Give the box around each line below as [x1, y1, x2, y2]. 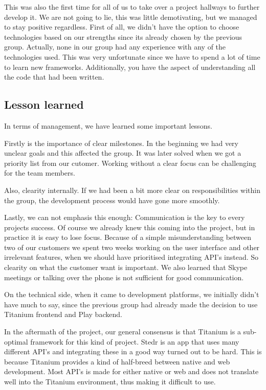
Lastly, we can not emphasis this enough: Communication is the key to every [4, 212, 245, 223]
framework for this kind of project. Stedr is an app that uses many [30, 336, 239, 347]
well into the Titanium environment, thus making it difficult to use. [4, 376, 216, 387]
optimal [4, 336, 28, 347]
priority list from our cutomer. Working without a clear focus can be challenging [4, 157, 256, 168]
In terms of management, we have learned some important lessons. [4, 120, 212, 131]
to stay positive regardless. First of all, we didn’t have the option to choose [4, 21, 239, 32]
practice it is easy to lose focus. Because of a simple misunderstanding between [4, 232, 252, 242]
